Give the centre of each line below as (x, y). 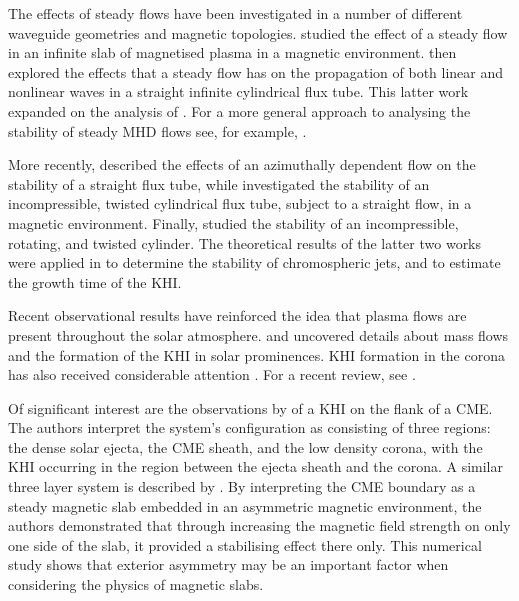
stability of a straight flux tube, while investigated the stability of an (219, 183)
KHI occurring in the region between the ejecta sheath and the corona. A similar (255, 466)
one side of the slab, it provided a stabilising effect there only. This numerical (245, 544)
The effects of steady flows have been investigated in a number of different (235, 13)
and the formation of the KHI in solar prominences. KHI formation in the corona (256, 354)
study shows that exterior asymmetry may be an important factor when (228, 564)
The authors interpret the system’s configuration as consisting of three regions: (249, 427)
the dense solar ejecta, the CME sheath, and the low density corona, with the (245, 446)
